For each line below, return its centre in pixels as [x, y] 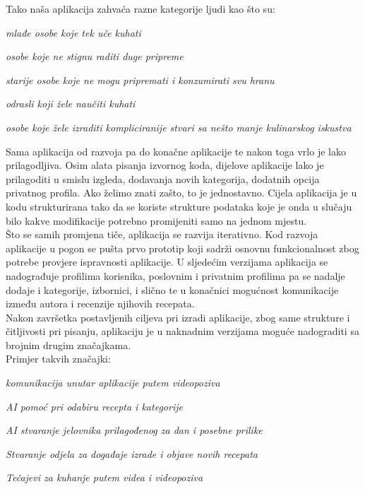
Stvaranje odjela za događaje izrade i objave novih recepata [132, 453]
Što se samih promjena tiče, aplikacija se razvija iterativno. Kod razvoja [162, 234]
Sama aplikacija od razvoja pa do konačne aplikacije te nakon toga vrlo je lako [176, 151]
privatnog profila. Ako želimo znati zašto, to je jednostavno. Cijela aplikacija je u [181, 193]
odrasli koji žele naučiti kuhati [71, 104]
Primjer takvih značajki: [58, 359]
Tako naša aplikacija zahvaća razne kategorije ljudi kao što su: [140, 8]
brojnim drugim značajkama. [68, 344]
